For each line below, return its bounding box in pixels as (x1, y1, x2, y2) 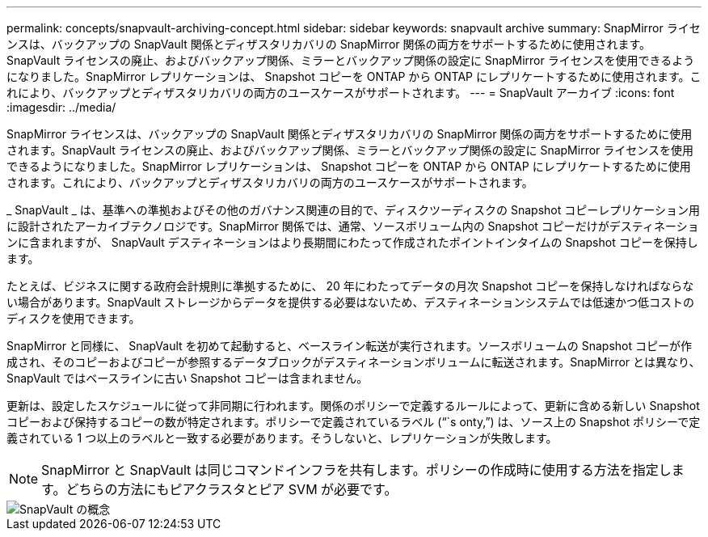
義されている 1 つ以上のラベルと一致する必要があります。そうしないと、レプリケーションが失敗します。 (6, 431, 558, 445)
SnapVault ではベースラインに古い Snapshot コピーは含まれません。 (6, 371, 369, 385)
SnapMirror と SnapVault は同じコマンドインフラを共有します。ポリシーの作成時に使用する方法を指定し (41, 462, 672, 478)
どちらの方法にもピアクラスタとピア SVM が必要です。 (65, 481, 398, 497)
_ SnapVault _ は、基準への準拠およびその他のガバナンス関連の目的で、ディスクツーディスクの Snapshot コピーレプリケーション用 (6, 203, 700, 217)
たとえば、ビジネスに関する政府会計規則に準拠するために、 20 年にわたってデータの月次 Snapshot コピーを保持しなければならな (6, 279, 694, 293)
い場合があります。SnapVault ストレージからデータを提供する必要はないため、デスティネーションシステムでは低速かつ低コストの (6, 295, 694, 309)
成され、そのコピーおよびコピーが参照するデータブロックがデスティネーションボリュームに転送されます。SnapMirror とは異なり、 (6, 355, 701, 369)
